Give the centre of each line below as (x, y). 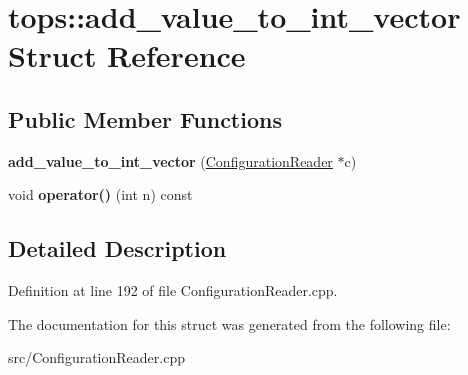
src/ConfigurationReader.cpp (96, 357)
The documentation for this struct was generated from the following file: (229, 323)
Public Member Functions (145, 118)
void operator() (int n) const (100, 194)
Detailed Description (117, 248)
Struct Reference (127, 55)
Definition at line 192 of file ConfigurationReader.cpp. (173, 290)
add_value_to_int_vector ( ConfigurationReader (170, 160)
